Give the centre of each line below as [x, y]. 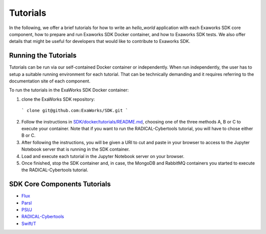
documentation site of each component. [50, 81]
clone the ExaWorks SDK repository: [58, 99]
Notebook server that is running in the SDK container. [76, 149]
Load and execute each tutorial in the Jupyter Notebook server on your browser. [103, 156]
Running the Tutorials [43, 56]
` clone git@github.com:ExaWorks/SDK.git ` [75, 111]
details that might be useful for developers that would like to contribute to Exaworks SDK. [100, 41]
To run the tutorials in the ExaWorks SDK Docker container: [69, 90]
